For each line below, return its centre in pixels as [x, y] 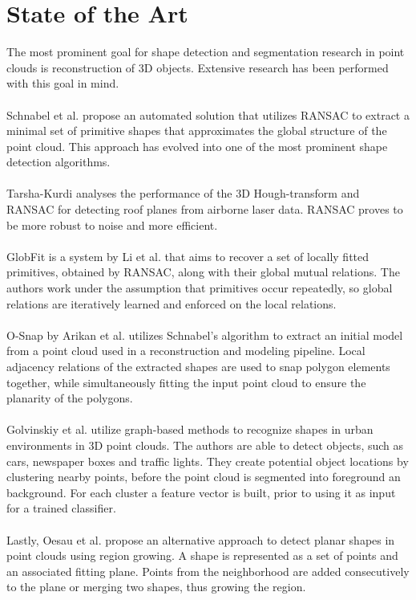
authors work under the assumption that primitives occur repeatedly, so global [200, 288]
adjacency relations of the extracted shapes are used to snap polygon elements [198, 366]
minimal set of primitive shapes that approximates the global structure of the [197, 131]
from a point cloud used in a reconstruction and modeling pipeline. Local [186, 351]
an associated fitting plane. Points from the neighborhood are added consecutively [208, 571]
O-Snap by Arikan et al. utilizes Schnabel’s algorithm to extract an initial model [205, 335]
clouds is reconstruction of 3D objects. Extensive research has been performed [198, 67]
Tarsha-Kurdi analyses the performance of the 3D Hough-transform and [183, 193]
